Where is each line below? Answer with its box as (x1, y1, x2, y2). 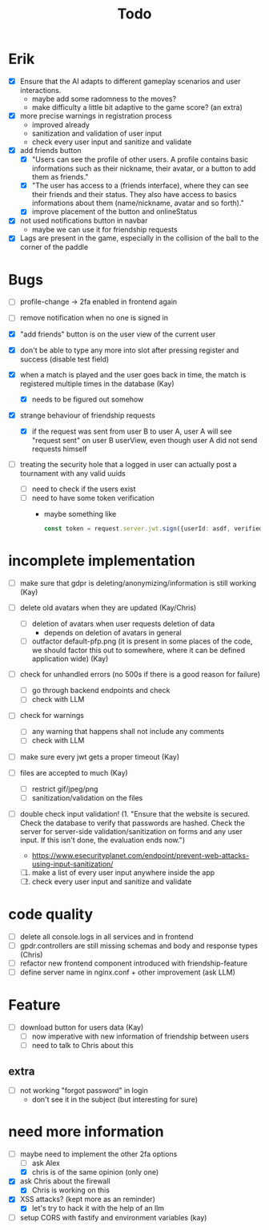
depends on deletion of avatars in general (43, 628, 182, 638)
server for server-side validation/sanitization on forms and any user (19, 826, 243, 836)
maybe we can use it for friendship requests (31, 225, 178, 235)
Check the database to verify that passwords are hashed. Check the (19, 818, 246, 828)
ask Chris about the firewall (19, 1176, 110, 1186)
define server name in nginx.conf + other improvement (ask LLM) (19, 967, 236, 978)
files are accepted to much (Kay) (19, 768, 128, 777)
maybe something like (43, 510, 117, 519)
